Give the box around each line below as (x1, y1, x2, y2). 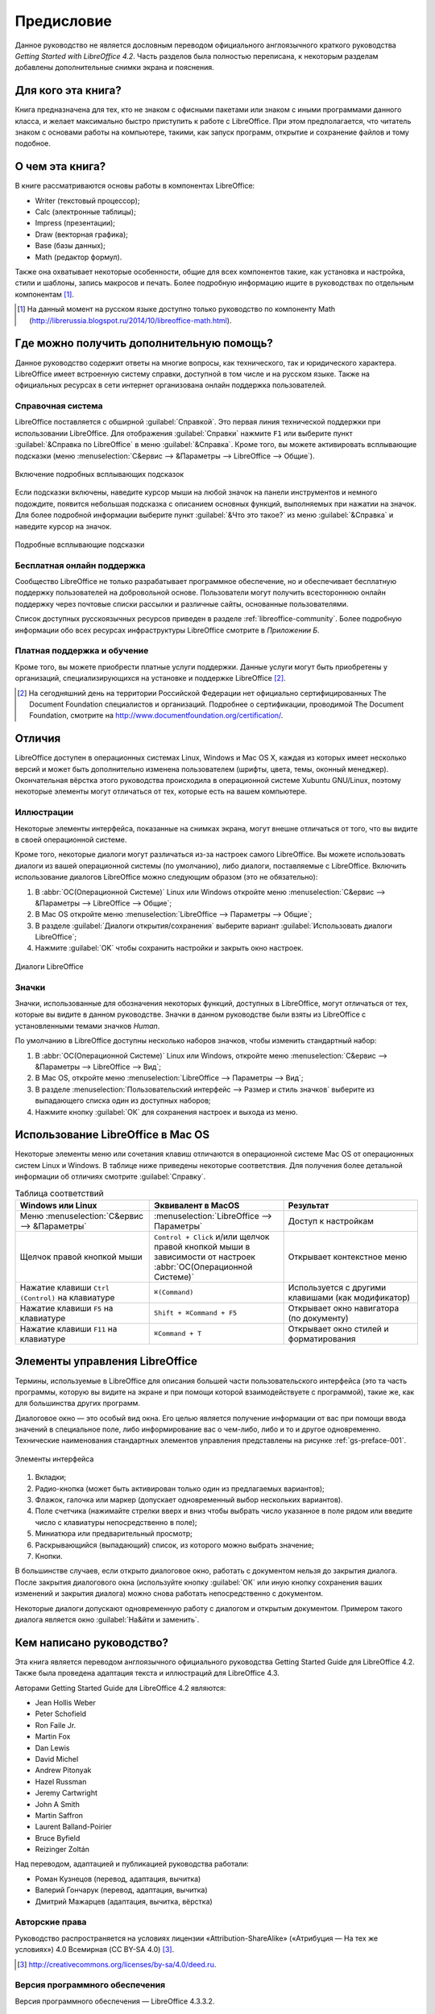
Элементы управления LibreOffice (14, 1354, 197, 1369)
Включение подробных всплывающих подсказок (14, 470, 184, 479)
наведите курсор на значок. (14, 521, 112, 531)
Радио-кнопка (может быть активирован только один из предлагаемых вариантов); (35, 1483, 325, 1494)
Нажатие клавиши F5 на (19, 1302, 114, 1313)
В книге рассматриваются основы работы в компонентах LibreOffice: (14, 181, 255, 191)
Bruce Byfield (35, 1833, 81, 1842)
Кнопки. (35, 1551, 64, 1560)
